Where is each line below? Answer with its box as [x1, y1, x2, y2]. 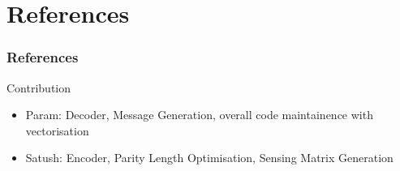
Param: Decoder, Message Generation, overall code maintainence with [25, 106, 373, 123]
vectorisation [25, 122, 89, 139]
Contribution [6, 79, 71, 96]
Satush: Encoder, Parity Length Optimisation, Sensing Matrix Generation [25, 149, 394, 166]
